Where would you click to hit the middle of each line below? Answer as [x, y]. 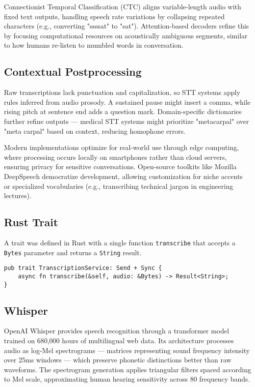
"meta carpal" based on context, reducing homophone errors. [95, 131]
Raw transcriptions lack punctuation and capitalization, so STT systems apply [122, 92]
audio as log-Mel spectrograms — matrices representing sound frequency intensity [127, 350]
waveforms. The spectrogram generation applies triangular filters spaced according [127, 369]
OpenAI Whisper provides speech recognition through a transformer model [117, 331]
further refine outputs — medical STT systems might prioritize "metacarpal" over [127, 121]
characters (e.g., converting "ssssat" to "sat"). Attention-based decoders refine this [127, 26]
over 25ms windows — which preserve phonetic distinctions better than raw [118, 360]
